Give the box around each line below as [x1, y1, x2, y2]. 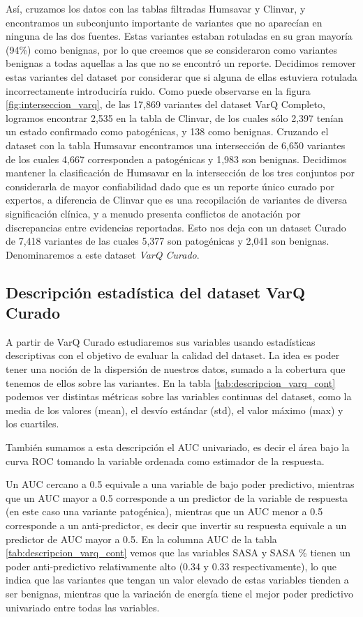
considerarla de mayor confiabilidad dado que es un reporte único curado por [6, 178, 335, 193]
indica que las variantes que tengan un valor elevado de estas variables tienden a [6, 572, 349, 587]
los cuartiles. [6, 416, 59, 431]
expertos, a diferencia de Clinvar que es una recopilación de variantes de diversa [6, 192, 347, 207]
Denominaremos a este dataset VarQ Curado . [6, 247, 200, 261]
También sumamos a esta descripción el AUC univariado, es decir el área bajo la [6, 440, 350, 455]
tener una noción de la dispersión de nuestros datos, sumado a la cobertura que [6, 362, 346, 376]
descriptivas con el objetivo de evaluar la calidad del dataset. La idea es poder [6, 348, 340, 363]
